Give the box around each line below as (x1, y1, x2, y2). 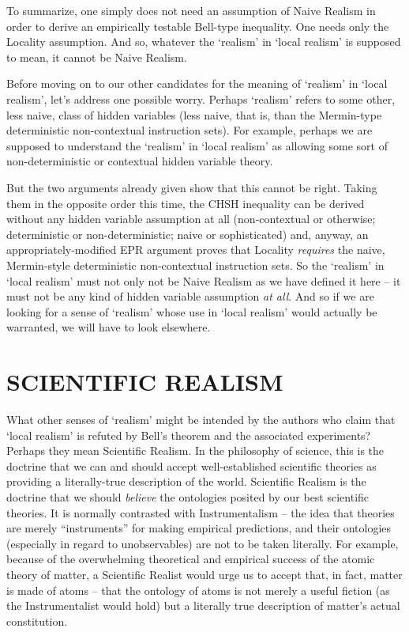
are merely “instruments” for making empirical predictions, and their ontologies (6, 520, 392, 536)
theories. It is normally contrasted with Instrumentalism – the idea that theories (6, 504, 395, 520)
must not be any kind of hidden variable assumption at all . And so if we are (6, 288, 374, 305)
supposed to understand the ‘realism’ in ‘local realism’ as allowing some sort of (6, 137, 388, 153)
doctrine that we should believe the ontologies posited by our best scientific (6, 488, 370, 505)
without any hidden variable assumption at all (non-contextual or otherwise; (6, 210, 376, 227)
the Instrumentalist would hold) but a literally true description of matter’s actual (6, 597, 400, 614)
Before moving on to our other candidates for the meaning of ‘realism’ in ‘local (6, 75, 388, 92)
